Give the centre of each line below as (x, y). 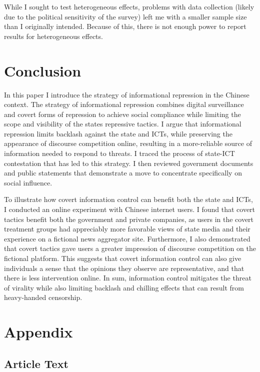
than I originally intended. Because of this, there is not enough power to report (125, 26)
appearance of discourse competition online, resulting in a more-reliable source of (128, 143)
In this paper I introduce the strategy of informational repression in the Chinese (127, 94)
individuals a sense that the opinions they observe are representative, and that (124, 268)
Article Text (36, 363)
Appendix (38, 332)
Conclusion (43, 70)
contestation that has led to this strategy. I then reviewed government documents (129, 163)
